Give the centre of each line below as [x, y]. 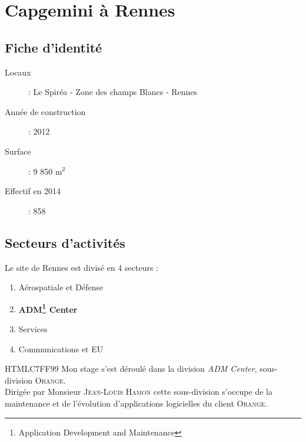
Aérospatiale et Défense [61, 287]
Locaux [18, 72]
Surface [18, 151]
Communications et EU [61, 348]
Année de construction [45, 111]
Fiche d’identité [54, 47]
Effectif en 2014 [33, 191]
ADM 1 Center [48, 308]
